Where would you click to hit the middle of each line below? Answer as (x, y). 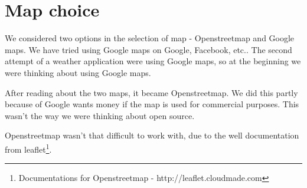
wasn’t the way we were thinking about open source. (100, 115)
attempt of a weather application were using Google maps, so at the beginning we (153, 61)
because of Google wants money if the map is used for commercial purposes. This (152, 104)
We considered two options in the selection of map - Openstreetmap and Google (150, 38)
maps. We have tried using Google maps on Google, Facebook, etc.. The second (148, 49)
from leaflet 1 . (28, 148)
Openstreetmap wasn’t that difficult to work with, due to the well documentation (152, 135)
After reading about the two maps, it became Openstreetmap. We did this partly (151, 92)
